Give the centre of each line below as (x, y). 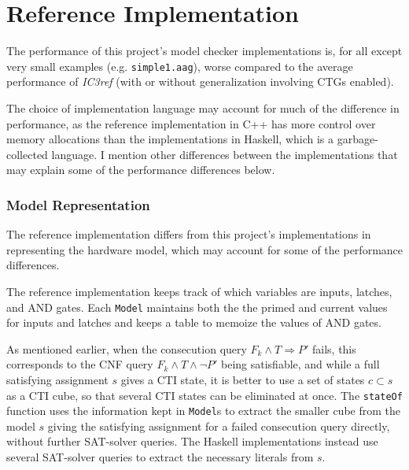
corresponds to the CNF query (80, 364)
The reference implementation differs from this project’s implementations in (189, 234)
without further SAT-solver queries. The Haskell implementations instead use (192, 441)
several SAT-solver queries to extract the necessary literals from (160, 457)
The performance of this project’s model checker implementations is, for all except (204, 51)
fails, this (334, 348)
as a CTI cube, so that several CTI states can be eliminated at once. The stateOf (204, 395)
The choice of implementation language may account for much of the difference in (203, 107)
